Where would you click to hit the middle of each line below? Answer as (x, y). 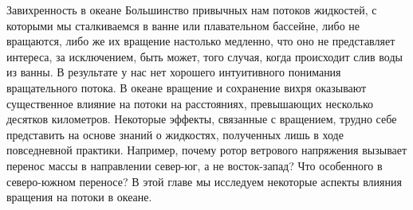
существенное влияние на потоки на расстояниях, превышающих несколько (190, 103)
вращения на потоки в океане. (79, 197)
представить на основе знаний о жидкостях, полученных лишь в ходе (175, 134)
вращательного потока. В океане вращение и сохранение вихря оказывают (187, 87)
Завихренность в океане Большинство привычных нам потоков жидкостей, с (192, 10)
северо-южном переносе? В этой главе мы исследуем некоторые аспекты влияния (204, 181)
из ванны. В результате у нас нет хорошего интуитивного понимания (174, 72)
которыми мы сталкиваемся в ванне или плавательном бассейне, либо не (183, 25)
